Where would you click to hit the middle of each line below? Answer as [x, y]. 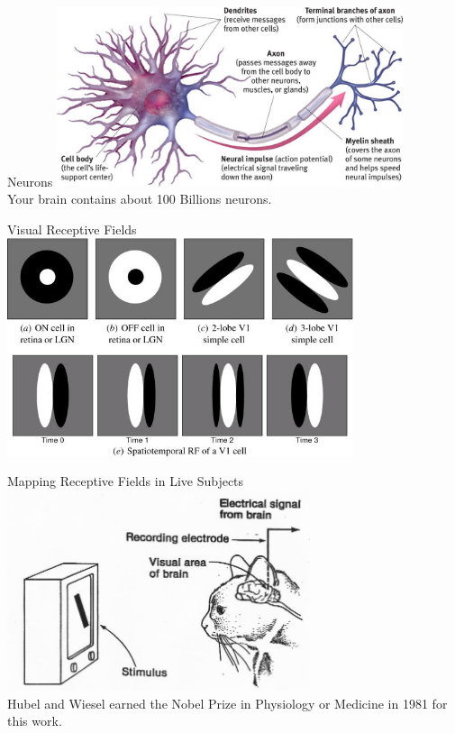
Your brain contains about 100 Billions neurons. [140, 199]
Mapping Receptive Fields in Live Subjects [126, 481]
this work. [35, 721]
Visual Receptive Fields [72, 229]
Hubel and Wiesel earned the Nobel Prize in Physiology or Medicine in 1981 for [227, 703]
